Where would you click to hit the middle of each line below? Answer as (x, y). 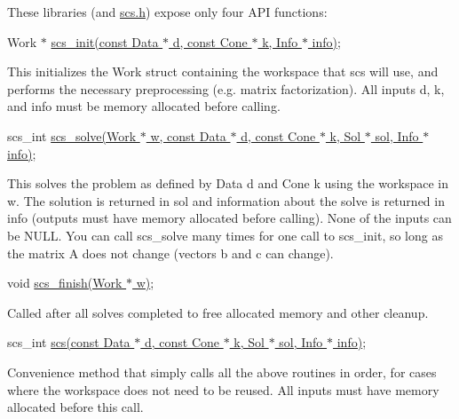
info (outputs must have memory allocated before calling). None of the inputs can (229, 218)
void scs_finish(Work (65, 283)
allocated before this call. (75, 407)
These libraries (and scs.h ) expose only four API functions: (167, 12)
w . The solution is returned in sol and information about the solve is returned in (226, 200)
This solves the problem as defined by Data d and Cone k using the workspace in (228, 183)
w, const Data (188, 135)
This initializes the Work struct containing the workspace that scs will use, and (223, 71)
